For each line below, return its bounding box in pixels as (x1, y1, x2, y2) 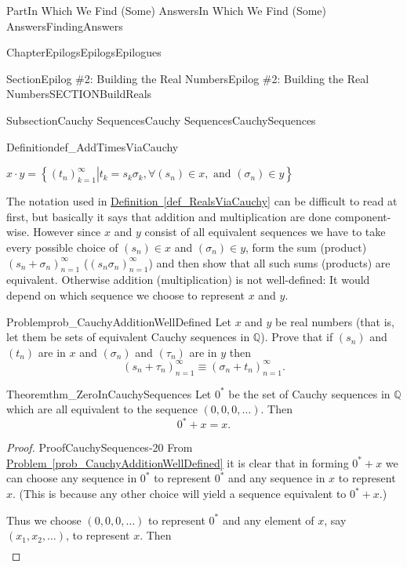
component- (334, 208, 391, 224)
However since (33, 224, 101, 240)
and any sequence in (228, 470, 325, 486)
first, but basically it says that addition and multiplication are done (6, 208, 332, 224)
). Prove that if (260, 329, 333, 345)
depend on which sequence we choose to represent (6, 286, 245, 303)
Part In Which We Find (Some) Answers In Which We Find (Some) (6, 2, 327, 18)
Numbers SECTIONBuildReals (6, 85, 152, 102)
